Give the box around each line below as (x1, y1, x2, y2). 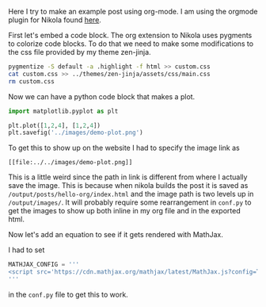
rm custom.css (8, 77, 55, 86)
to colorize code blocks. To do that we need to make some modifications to (8, 39, 254, 48)
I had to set (8, 245, 45, 255)
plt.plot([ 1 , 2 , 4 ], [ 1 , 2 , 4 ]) (8, 121, 101, 129)
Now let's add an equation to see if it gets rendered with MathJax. (8, 230, 224, 240)
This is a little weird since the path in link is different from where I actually (8, 172, 248, 182)
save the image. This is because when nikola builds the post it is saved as (8, 181, 249, 190)
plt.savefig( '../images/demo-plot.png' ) (8, 129, 144, 137)
